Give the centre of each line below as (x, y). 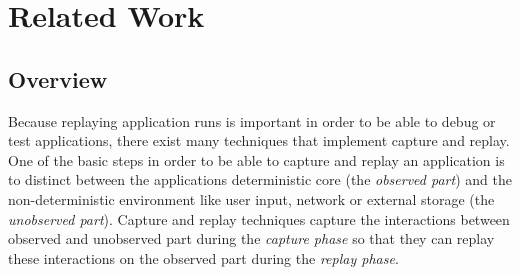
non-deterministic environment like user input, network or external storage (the (251, 198)
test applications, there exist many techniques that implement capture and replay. (259, 140)
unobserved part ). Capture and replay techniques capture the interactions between (259, 218)
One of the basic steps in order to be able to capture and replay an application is (256, 159)
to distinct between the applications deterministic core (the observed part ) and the (260, 179)
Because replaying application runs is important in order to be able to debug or (252, 120)
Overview (58, 78)
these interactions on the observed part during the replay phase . (203, 257)
